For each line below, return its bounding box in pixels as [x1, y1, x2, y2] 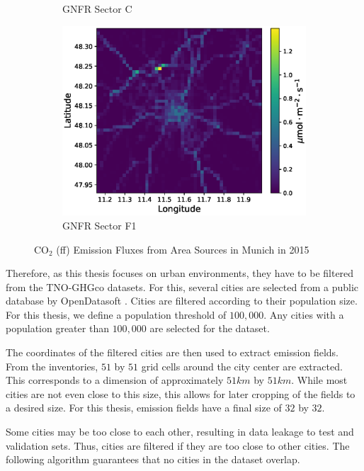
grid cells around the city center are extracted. [141, 358, 343, 373]
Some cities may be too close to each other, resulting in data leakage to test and [6, 424, 354, 439]
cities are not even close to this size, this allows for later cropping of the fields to [6, 386, 356, 401]
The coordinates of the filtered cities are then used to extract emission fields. [6, 345, 339, 360]
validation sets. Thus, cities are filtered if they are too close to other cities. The [6, 438, 350, 453]
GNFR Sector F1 [62, 217, 137, 232]
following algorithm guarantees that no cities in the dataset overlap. [6, 452, 300, 467]
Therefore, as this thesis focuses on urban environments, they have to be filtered [6, 266, 354, 280]
